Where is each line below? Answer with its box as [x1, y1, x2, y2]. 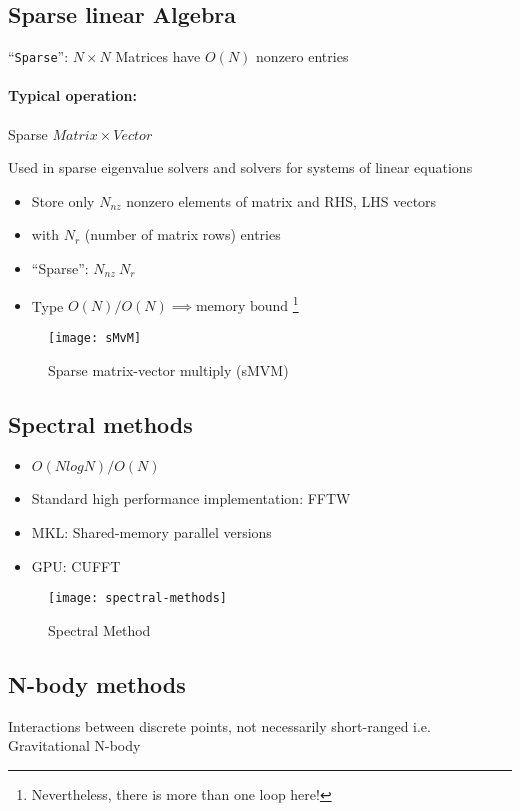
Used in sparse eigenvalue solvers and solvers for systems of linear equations [8, 157, 473, 178]
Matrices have [115, 46, 201, 67]
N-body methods [8, 668, 186, 699]
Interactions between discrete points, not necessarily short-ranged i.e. [8, 715, 431, 736]
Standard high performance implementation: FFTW [31, 488, 351, 509]
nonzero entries [256, 46, 349, 67]
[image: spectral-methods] [48, 591, 227, 606]
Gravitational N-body [8, 735, 141, 756]
